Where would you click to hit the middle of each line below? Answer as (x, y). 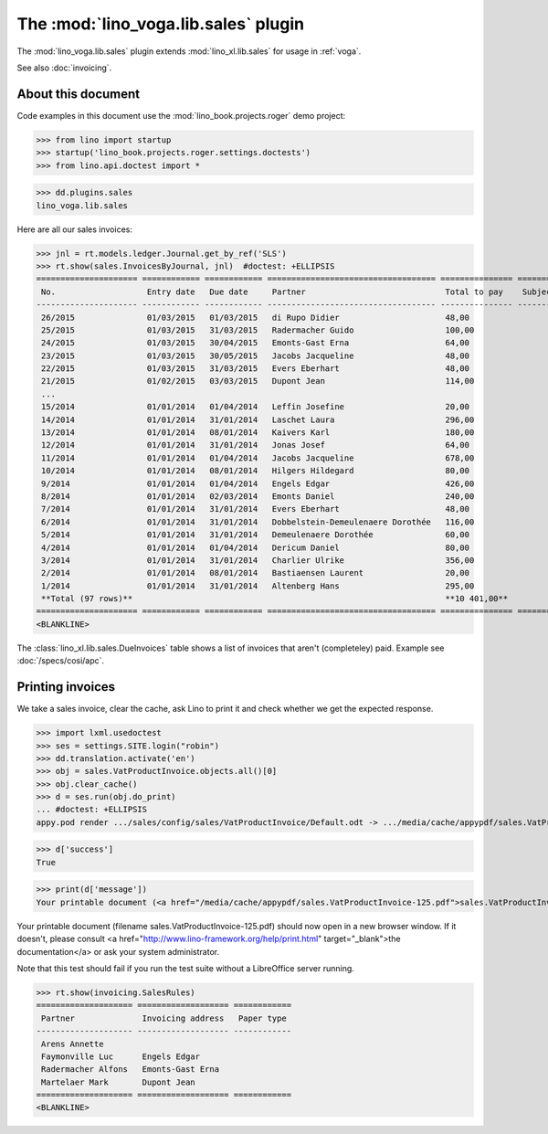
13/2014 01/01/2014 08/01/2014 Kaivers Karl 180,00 (258, 433)
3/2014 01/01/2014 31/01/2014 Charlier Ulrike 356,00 (258, 560)
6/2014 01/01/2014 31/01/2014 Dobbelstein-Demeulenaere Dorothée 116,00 (258, 522)
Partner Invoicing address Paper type (164, 1018)
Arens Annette (73, 1044)
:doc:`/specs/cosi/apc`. (61, 661)
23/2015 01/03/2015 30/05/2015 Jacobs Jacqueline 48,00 (256, 355)
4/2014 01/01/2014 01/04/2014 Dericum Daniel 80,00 (256, 547)
